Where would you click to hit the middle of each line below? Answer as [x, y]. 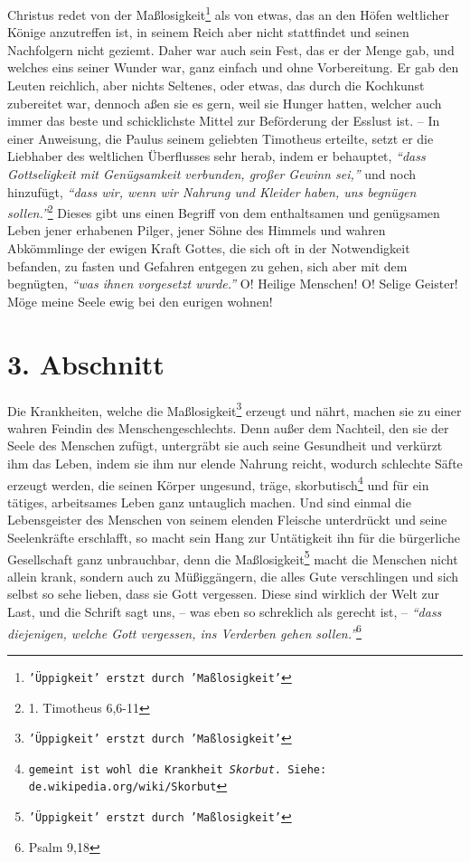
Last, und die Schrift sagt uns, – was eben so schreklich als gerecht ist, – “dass [225, 612]
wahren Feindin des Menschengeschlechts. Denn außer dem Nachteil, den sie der [228, 427]
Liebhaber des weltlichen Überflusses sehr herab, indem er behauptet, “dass [216, 156]
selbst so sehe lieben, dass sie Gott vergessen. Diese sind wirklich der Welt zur [224, 594]
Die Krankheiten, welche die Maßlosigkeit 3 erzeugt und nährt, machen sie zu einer [235, 409]
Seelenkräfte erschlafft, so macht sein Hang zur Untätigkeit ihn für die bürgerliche [234, 537]
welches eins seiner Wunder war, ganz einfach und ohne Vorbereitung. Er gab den [233, 67]
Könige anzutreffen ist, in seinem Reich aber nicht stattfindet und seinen [208, 32]
